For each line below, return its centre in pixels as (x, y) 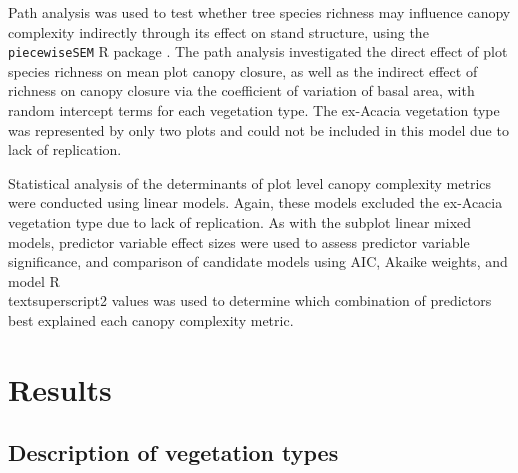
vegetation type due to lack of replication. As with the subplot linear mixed (240, 222)
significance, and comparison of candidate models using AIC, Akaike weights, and (258, 261)
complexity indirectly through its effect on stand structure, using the (218, 31)
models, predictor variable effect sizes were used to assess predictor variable (239, 241)
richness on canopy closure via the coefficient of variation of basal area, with (241, 90)
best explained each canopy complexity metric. (151, 319)
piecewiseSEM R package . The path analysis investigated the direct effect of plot (258, 51)
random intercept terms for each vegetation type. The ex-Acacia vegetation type (254, 110)
